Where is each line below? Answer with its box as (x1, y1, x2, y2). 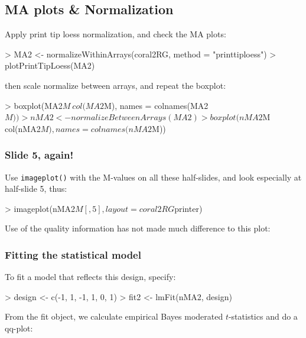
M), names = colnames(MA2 (103, 99, 209, 111)
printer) (174, 202, 203, 214)
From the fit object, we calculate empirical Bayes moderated (5, 310, 223, 323)
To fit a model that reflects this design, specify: (5, 271, 176, 283)
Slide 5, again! (5, 147, 74, 162)
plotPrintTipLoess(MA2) (5, 59, 95, 72)
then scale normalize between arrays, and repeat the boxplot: (5, 79, 226, 91)
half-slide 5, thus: (5, 182, 67, 195)
